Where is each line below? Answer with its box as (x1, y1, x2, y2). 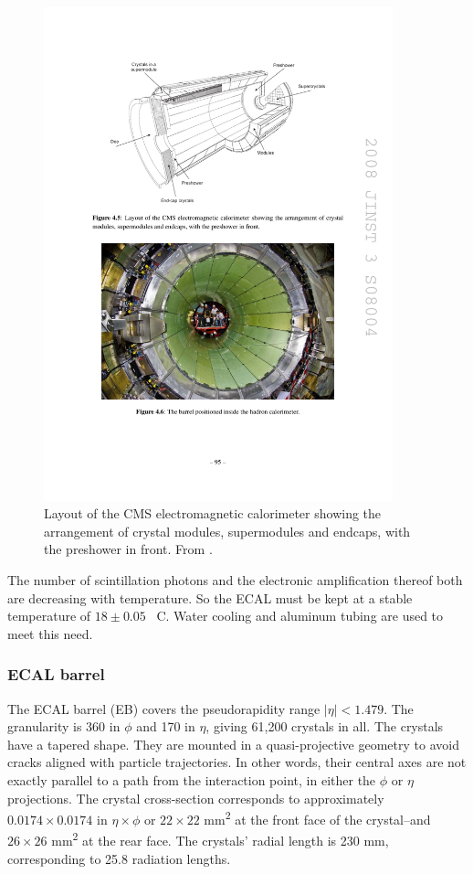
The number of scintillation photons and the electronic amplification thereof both (7, 570, 463, 590)
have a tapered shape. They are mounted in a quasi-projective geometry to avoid (7, 734, 459, 753)
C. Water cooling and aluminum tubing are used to (156, 606, 444, 625)
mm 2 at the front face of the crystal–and (204, 807, 431, 828)
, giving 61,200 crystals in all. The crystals (205, 717, 444, 736)
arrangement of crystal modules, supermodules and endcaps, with (44, 521, 411, 540)
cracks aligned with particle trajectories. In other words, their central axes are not (7, 752, 467, 772)
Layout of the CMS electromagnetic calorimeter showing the (44, 504, 382, 523)
